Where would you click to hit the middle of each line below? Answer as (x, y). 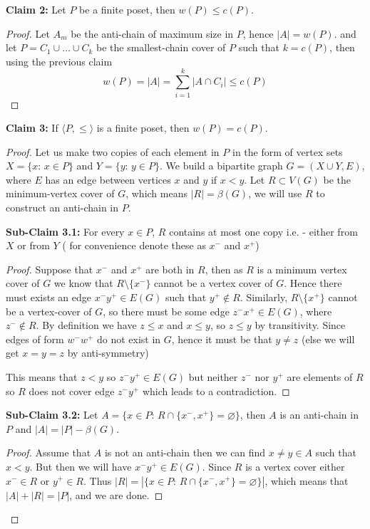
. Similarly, (264, 297)
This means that (42, 377)
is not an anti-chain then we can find (185, 452)
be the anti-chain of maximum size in (152, 33)
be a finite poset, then (127, 9)
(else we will (328, 339)
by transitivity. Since (300, 325)
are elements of (320, 377)
